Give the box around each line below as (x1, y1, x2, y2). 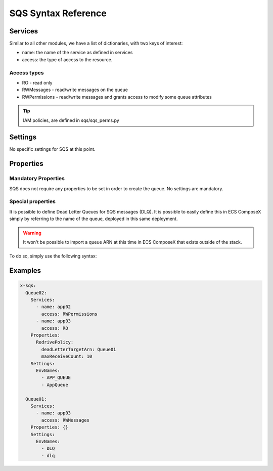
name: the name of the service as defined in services (22, 50, 133, 56)
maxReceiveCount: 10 (41, 354, 93, 359)
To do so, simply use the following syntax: (9, 253, 97, 259)
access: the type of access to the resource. (22, 56, 113, 63)
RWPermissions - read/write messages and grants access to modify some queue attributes (22, 94, 212, 100)
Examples (9, 266, 41, 275)
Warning (23, 230, 41, 236)
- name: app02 (36, 304, 71, 310)
